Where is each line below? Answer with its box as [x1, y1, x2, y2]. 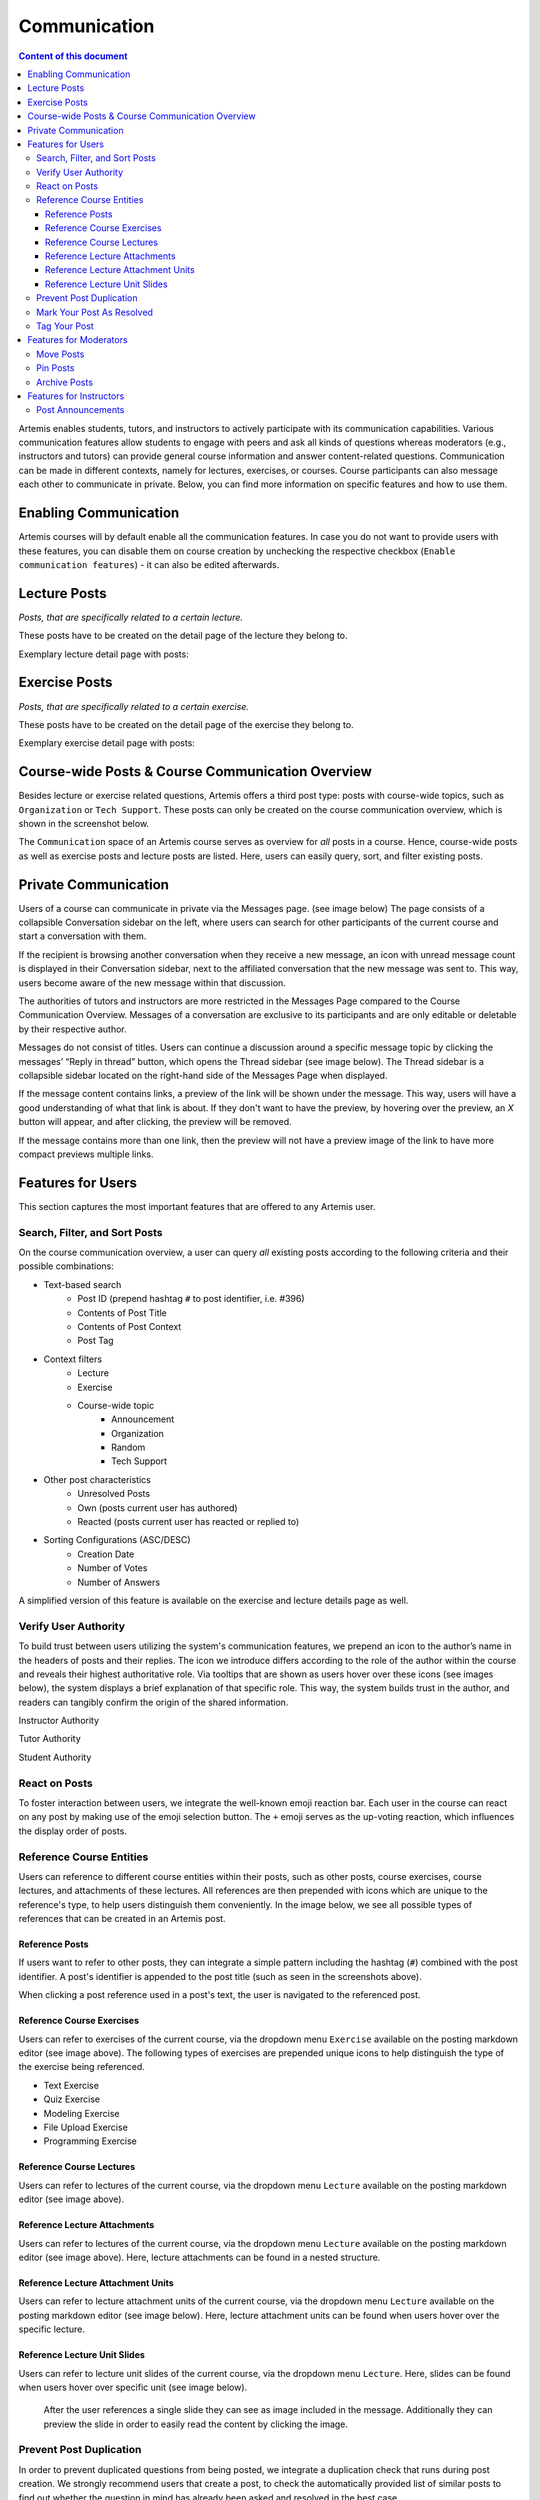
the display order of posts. [18, 1825, 127, 1837]
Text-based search [43, 1278, 122, 1290]
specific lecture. [18, 2323, 85, 2335]
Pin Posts [36, 362, 75, 374]
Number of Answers [77, 1576, 160, 1588]
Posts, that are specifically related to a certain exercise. [18, 700, 250, 712]
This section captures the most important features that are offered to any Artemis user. [18, 1200, 376, 1212]
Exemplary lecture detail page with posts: [18, 648, 189, 660]
